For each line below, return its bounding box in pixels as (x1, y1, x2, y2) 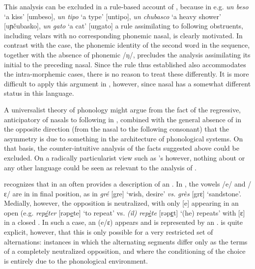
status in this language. (4, 88, 74, 98)
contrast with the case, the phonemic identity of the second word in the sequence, (4, 40, 250, 50)
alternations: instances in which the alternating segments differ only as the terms (4, 236, 248, 246)
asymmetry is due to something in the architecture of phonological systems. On (4, 133, 243, 143)
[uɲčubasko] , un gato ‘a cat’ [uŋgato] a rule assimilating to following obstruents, (4, 21, 244, 31)
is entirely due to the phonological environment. (4, 255, 148, 266)
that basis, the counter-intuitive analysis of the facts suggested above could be (4, 143, 239, 153)
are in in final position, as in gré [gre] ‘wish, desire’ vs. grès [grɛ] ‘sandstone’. (12, 188, 242, 198)
